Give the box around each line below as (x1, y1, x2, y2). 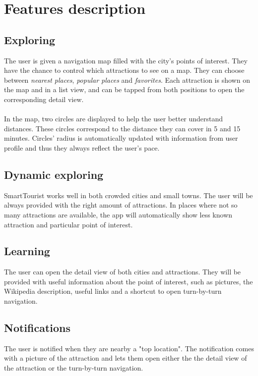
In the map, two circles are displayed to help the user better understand (4, 113, 223, 124)
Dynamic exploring (4, 166, 104, 182)
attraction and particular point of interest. (4, 219, 133, 229)
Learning (4, 243, 50, 259)
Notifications (4, 320, 71, 335)
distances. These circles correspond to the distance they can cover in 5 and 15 (4, 123, 241, 133)
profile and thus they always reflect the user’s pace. (4, 142, 160, 153)
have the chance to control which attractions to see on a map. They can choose (4, 65, 245, 75)
